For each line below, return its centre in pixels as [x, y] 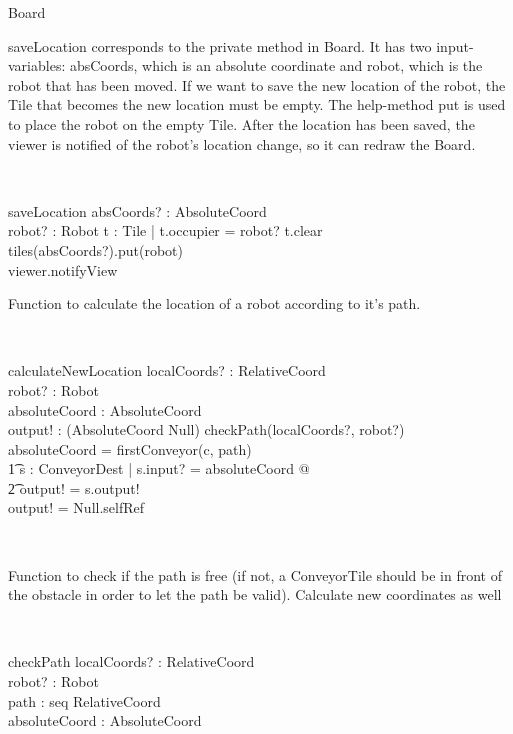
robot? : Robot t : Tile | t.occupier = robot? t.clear [165, 230]
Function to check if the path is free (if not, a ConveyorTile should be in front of [255, 574]
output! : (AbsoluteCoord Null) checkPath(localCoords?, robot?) [206, 429]
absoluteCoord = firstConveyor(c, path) [130, 448]
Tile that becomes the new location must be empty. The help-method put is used [257, 104]
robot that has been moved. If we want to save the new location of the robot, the [257, 84]
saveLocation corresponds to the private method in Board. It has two [220, 45]
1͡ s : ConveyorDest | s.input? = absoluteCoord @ [159, 468]
